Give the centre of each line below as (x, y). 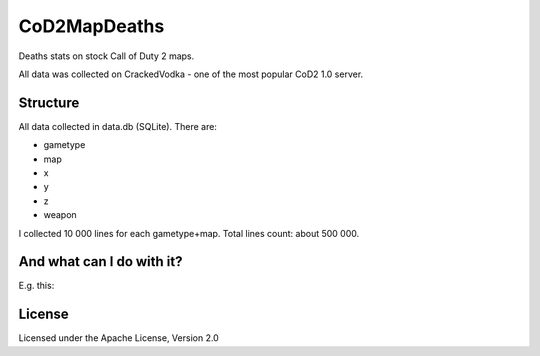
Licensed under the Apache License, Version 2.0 (118, 338)
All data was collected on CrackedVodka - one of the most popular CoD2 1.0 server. (191, 74)
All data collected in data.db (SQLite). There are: (117, 126)
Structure (49, 102)
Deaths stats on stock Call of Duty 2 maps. (106, 56)
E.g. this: (36, 286)
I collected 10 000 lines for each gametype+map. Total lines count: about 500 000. (189, 233)
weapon (60, 215)
